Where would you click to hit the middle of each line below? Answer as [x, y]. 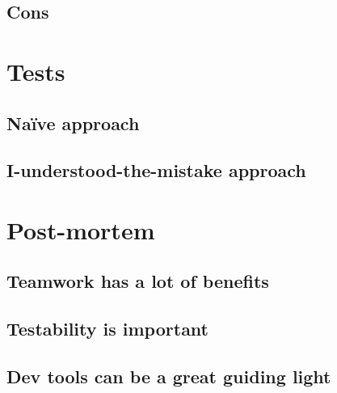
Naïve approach [73, 123]
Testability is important [108, 329]
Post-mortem [81, 229]
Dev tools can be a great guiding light [169, 376]
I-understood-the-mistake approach [156, 170]
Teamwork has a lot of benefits [138, 281]
